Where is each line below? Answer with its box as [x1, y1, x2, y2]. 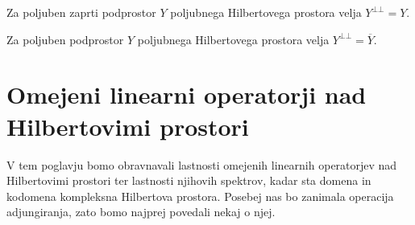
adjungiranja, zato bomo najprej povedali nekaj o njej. [6, 203, 276, 220]
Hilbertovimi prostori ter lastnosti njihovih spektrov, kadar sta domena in [6, 172, 371, 189]
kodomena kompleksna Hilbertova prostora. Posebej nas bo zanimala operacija [6, 187, 394, 204]
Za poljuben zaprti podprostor [6, 4, 156, 20]
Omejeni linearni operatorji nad [6, 78, 367, 111]
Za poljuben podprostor [6, 31, 124, 47]
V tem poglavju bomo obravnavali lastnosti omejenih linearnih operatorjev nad [6, 156, 397, 173]
